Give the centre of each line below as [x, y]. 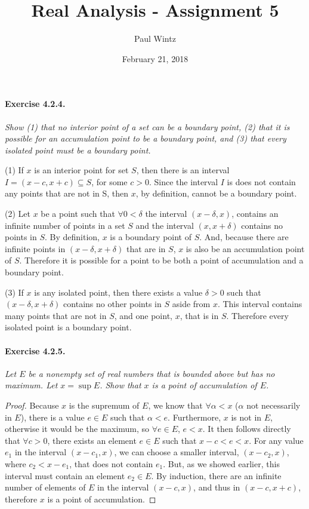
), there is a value [52, 417]
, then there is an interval [183, 170]
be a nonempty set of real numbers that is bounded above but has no [152, 373]
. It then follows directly [247, 429]
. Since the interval [183, 181]
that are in [146, 248]
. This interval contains [260, 304]
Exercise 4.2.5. [35, 350]
